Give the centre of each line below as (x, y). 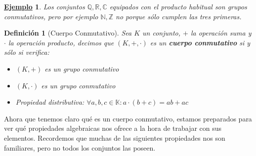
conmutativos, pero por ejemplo (51, 16)
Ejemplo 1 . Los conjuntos (44, 6)
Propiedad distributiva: (50, 102)
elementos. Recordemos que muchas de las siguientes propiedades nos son (115, 137)
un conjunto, (162, 33)
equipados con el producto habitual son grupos (178, 6)
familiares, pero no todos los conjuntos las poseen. (80, 147)
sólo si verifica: (27, 52)
